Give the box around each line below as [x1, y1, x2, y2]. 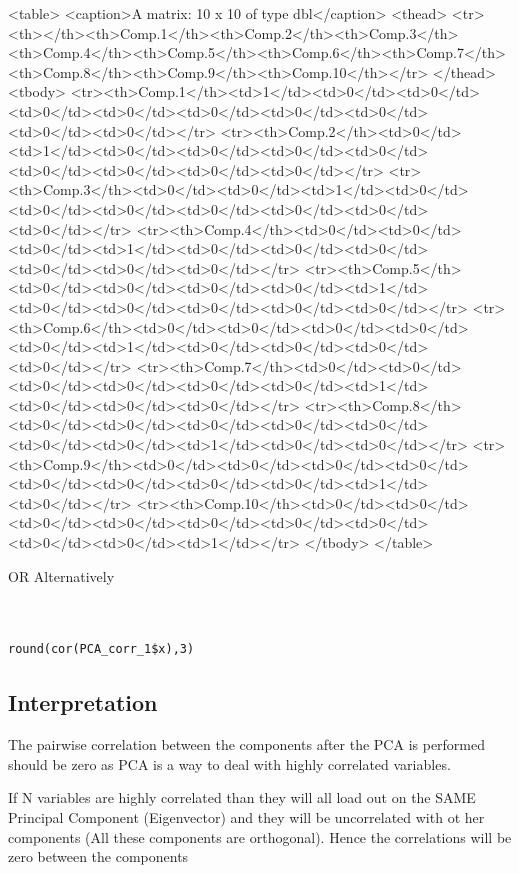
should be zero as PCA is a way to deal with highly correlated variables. [8, 753, 451, 774]
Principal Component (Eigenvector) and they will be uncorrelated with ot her [8, 806, 485, 827]
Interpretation [8, 687, 158, 718]
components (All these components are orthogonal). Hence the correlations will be [8, 826, 512, 847]
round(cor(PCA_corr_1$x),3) [8, 642, 195, 657]
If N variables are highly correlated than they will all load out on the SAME [8, 787, 476, 808]
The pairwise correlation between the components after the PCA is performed [8, 734, 486, 755]
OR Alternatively [8, 565, 115, 586]
